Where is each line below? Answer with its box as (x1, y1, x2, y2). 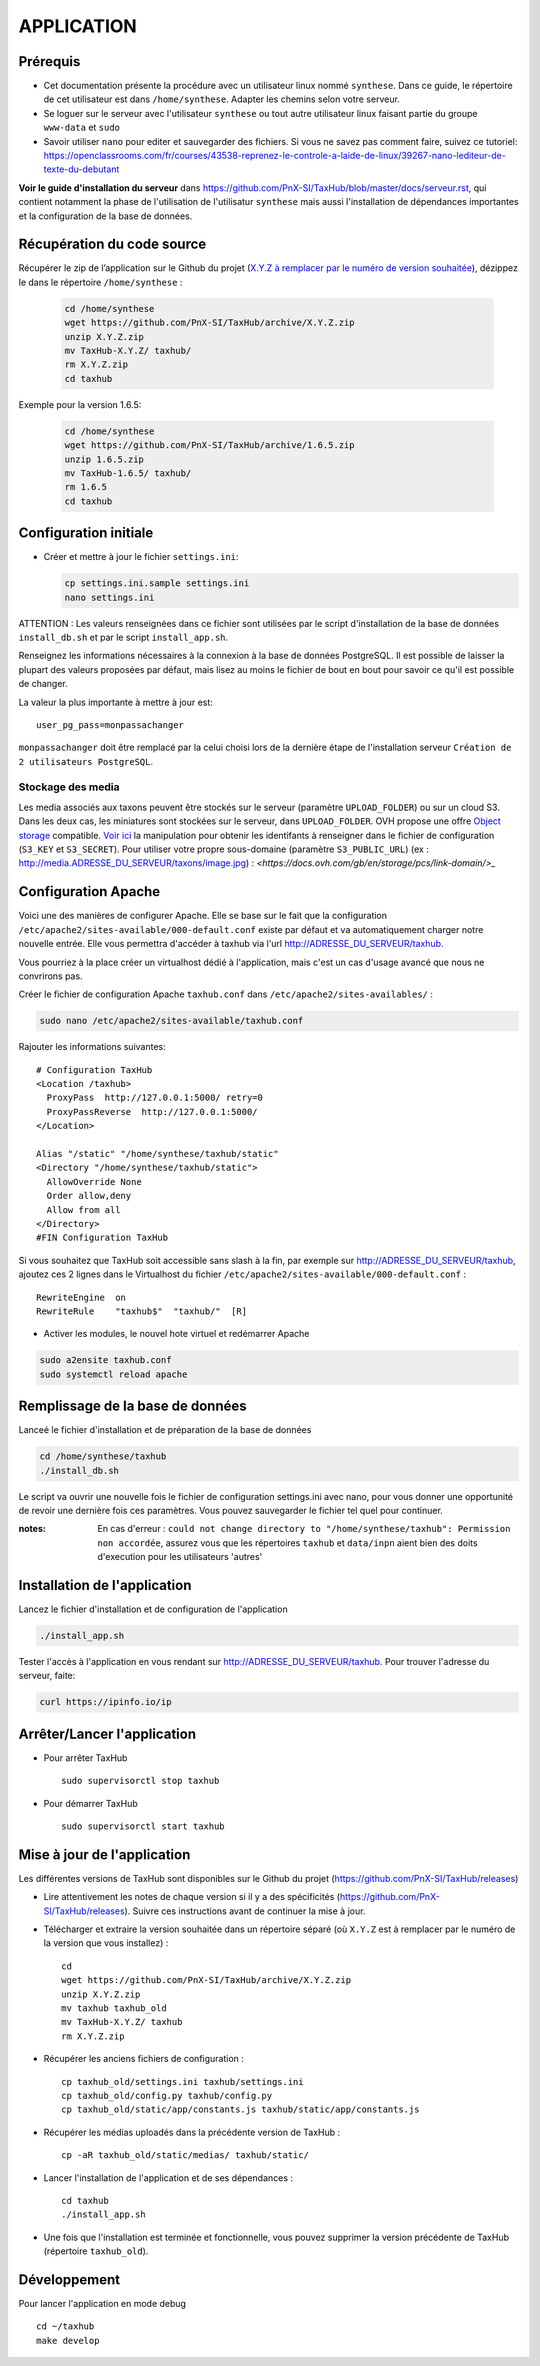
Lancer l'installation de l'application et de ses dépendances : (43, 2171, 294, 2184)
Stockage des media (18, 780, 120, 794)
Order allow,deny (46, 1190, 132, 1202)
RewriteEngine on (36, 1291, 127, 1303)
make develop (36, 2335, 100, 2346)
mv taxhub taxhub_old (61, 2003, 167, 2014)
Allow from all (46, 1204, 121, 1215)
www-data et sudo (43, 121, 120, 134)
